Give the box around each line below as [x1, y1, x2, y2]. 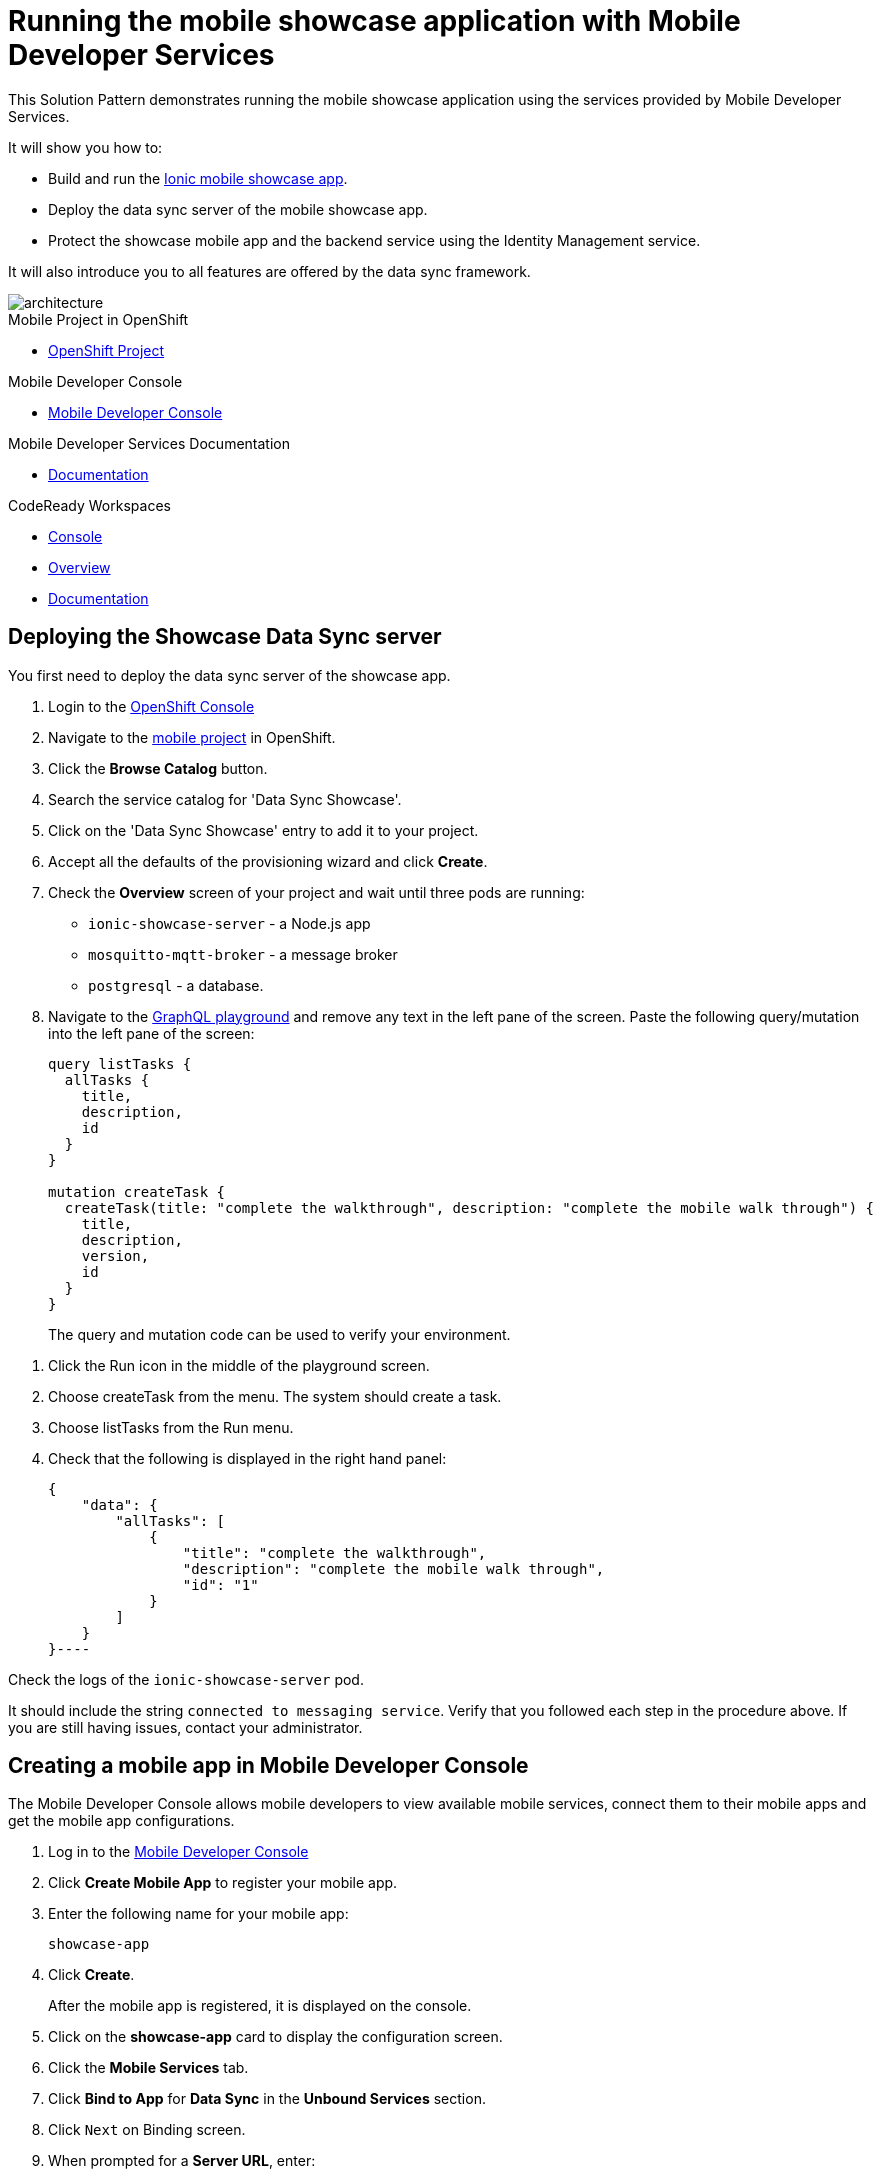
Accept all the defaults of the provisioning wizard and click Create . [48, 852, 488, 870]
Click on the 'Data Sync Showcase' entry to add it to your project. [48, 821, 479, 839]
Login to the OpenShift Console [48, 697, 255, 715]
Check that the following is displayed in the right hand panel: [48, 1449, 447, 1467]
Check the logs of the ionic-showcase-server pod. [8, 1670, 364, 1688]
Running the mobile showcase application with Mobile [8, 4, 741, 38]
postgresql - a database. [88, 976, 264, 994]
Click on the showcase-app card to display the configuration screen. [48, 2028, 503, 2046]
